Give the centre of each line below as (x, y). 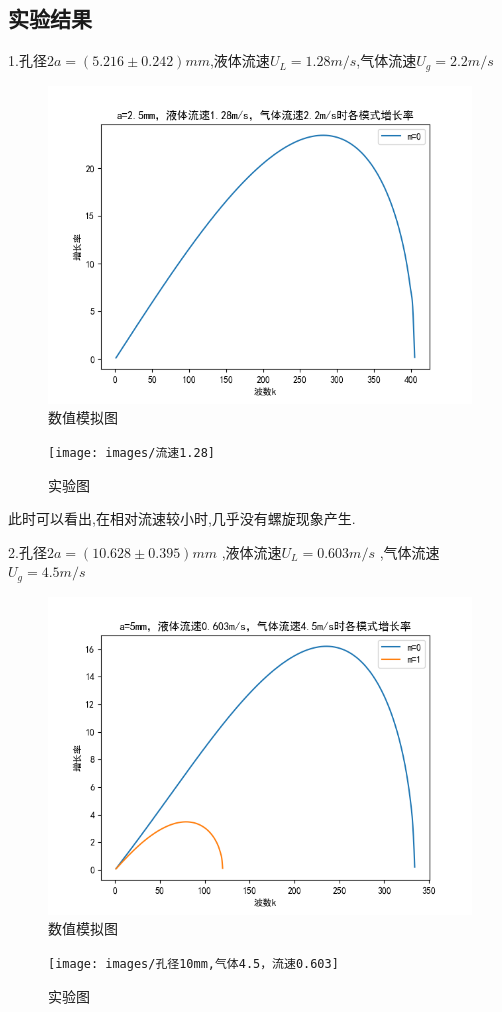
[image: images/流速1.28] (131, 452)
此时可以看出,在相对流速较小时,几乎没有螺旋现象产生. (182, 518)
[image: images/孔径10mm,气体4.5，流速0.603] (193, 963)
